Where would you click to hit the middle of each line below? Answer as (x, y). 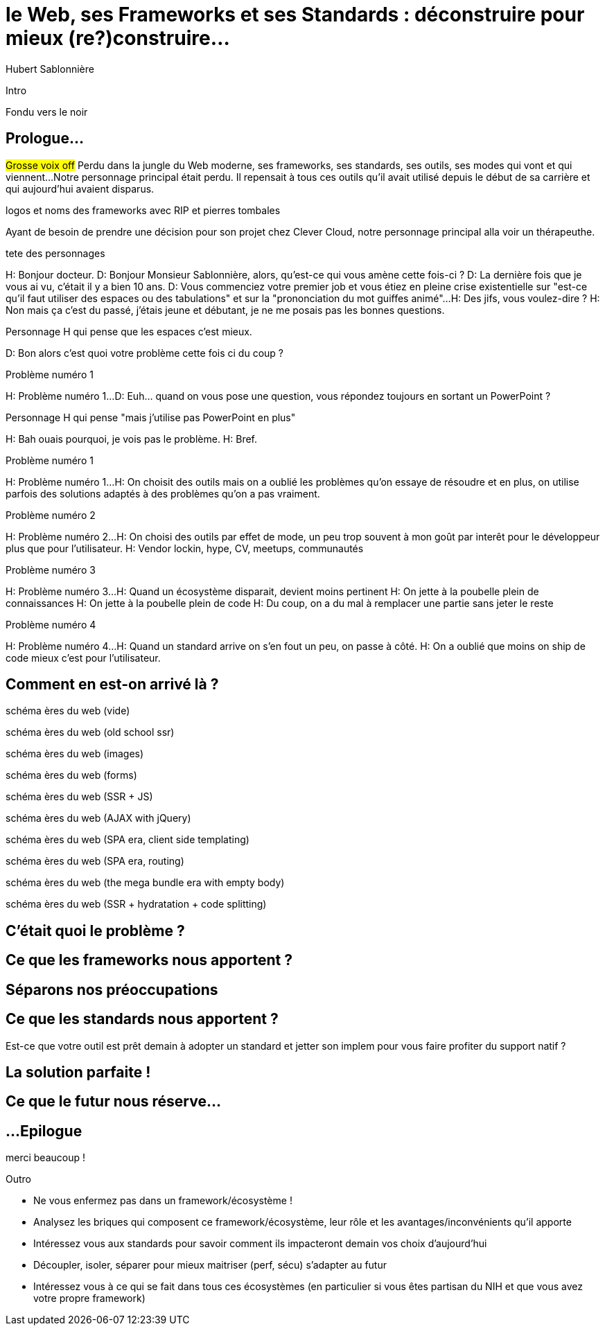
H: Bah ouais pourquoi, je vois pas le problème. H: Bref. (132, 439)
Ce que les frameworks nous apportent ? (149, 960)
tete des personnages (55, 253)
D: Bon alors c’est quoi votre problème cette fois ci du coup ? (144, 353)
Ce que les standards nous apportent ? (142, 1019)
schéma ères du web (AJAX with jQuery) (98, 818)
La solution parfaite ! (78, 1072)
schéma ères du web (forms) (71, 775)
